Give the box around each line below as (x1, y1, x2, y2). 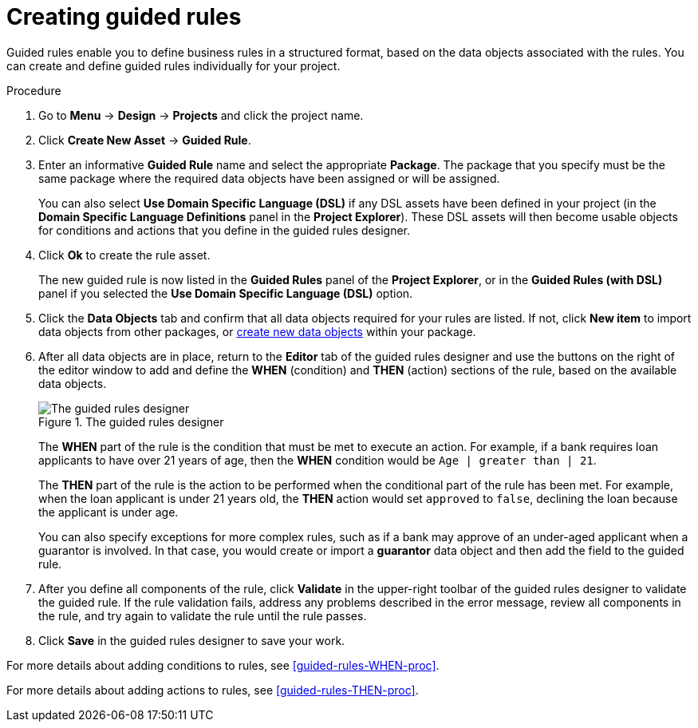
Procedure (6, 83, 61, 97)
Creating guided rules (6, 3, 242, 30)
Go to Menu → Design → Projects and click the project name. (38, 108, 364, 122)
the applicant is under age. (38, 504, 179, 519)
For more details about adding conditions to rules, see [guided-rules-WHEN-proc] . (6, 658, 440, 672)
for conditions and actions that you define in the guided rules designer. (38, 223, 410, 237)
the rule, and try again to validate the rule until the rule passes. (38, 608, 367, 623)
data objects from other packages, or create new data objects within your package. (38, 324, 476, 338)
